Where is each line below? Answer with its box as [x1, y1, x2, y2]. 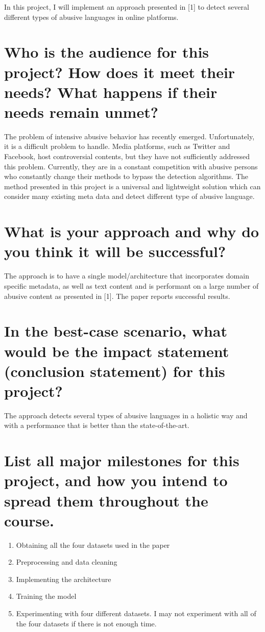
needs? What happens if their [4, 81, 218, 102]
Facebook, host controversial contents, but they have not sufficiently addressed [4, 151, 250, 162]
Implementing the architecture [16, 573, 111, 584]
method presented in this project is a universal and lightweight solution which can [4, 181, 261, 191]
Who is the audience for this [4, 41, 209, 62]
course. [4, 510, 54, 530]
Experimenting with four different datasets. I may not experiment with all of [16, 608, 256, 619]
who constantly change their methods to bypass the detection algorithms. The [4, 171, 249, 182]
